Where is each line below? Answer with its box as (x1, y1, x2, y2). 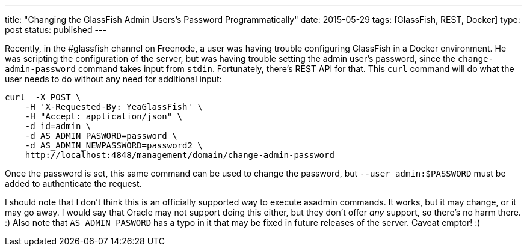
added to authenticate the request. (5, 178, 142, 189)
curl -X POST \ (5, 92, 81, 102)
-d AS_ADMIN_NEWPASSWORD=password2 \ (25, 141, 203, 150)
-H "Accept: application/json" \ (25, 112, 183, 121)
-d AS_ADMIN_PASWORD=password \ (25, 131, 177, 141)
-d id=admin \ (25, 121, 91, 131)
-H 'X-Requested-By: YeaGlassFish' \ (25, 102, 203, 112)
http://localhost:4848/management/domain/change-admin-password (25, 150, 334, 160)
